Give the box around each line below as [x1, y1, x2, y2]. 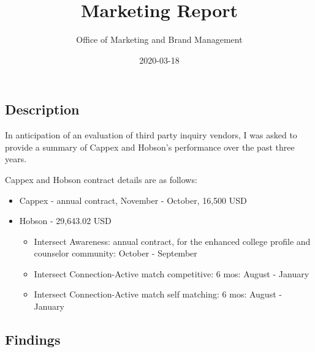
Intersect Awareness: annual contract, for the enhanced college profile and [34, 234, 311, 247]
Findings [5, 330, 61, 349]
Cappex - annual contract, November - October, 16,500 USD [19, 193, 247, 206]
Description [5, 100, 80, 119]
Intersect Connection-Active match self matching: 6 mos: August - [34, 288, 282, 301]
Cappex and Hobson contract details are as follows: [5, 173, 197, 185]
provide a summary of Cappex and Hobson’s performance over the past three [5, 140, 295, 153]
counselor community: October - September [34, 247, 197, 260]
